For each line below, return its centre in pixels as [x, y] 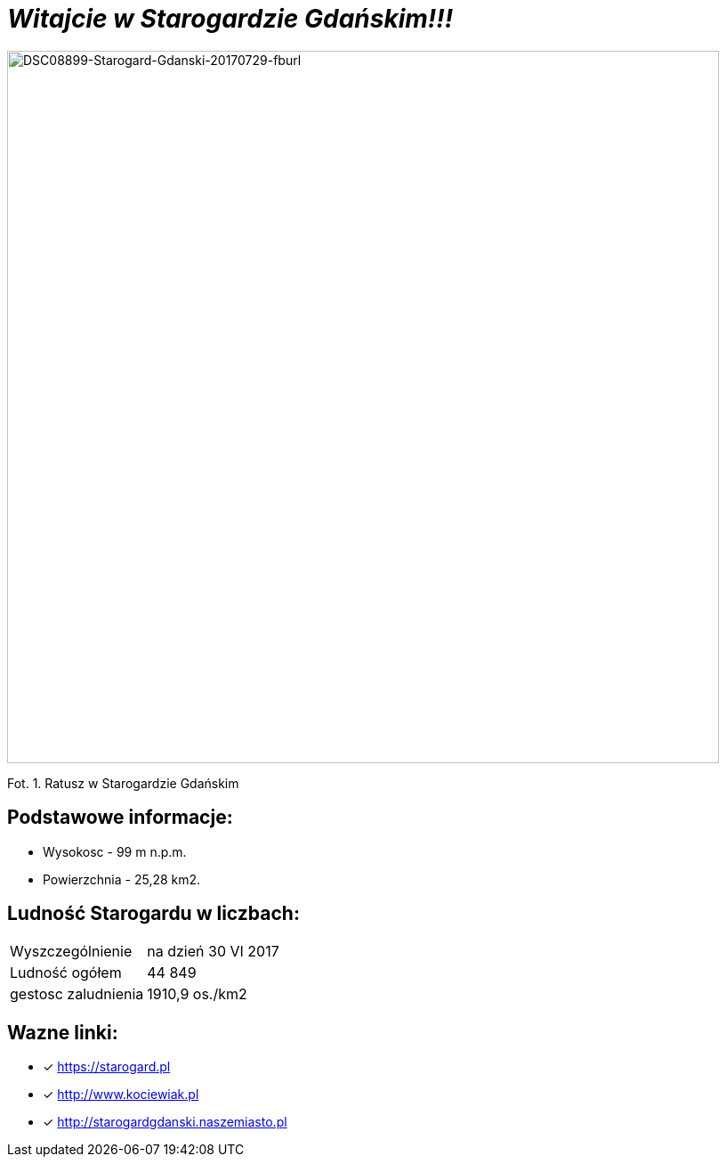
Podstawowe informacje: [120, 818]
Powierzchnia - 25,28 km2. [122, 879]
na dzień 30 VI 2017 [213, 952]
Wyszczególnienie [71, 952]
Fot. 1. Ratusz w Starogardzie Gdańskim [123, 783]
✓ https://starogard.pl [107, 1067]
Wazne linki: [63, 1032]
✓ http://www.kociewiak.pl [121, 1095]
